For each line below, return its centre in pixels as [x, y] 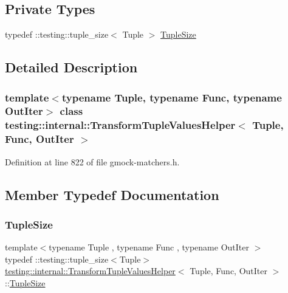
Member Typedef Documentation [112, 194]
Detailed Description [71, 67]
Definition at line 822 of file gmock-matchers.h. [92, 161]
